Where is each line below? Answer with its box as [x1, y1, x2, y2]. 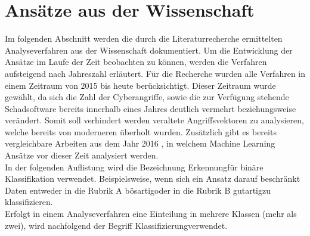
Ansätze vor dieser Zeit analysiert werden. [5, 149, 159, 162]
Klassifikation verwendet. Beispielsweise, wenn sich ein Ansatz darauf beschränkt [5, 172, 300, 185]
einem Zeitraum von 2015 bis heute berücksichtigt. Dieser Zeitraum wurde [5, 79, 276, 91]
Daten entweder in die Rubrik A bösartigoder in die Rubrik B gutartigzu [5, 184, 271, 196]
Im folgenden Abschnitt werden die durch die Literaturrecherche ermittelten [5, 32, 283, 45]
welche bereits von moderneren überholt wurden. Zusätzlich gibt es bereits [5, 125, 277, 138]
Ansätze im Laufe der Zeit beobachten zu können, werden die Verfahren [5, 55, 267, 68]
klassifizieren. [5, 195, 53, 208]
